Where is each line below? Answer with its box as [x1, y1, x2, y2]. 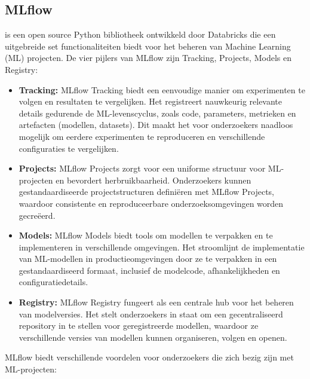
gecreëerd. [19, 209, 56, 221]
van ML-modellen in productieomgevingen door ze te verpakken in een [19, 252, 277, 265]
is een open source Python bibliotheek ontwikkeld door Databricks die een [5, 28, 276, 41]
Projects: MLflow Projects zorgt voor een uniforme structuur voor [19, 162, 266, 175]
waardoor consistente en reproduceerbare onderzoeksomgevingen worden [19, 197, 284, 209]
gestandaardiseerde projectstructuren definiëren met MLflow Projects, [19, 185, 275, 198]
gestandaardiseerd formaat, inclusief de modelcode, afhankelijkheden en [19, 264, 280, 276]
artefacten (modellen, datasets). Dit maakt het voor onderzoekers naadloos [19, 118, 293, 131]
